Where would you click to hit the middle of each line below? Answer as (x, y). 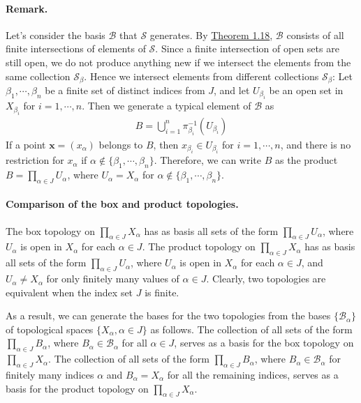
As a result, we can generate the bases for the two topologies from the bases (168, 315)
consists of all (315, 35)
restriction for (35, 160)
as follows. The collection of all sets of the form (251, 329)
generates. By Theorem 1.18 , (211, 35)
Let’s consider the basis (56, 35)
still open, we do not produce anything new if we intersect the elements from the (178, 62)
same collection (38, 76)
